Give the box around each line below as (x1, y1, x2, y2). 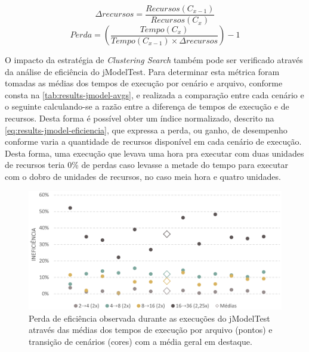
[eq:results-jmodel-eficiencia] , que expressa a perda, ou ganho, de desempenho (5, 123, 288, 136)
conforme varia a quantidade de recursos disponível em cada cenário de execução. (5, 135, 302, 148)
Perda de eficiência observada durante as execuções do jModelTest (29, 311, 270, 324)
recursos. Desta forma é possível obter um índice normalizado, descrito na (5, 112, 274, 124)
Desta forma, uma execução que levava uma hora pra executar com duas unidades (5, 147, 304, 159)
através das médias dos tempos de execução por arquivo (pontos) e (29, 323, 273, 336)
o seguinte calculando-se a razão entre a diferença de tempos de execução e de (5, 100, 289, 113)
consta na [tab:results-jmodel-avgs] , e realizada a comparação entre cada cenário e (5, 88, 304, 101)
